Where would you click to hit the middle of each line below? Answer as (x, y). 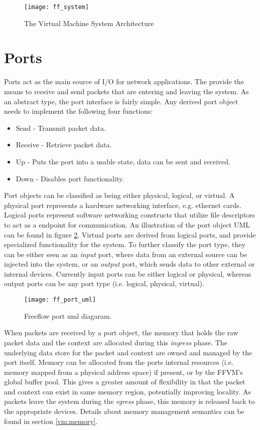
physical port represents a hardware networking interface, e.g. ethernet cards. (123, 205)
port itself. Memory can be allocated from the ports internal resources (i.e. (119, 362)
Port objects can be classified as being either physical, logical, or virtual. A (119, 195)
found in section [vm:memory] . (51, 421)
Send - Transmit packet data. (61, 128)
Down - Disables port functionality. (70, 178)
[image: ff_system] (56, 7)
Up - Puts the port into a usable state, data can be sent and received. (123, 161)
